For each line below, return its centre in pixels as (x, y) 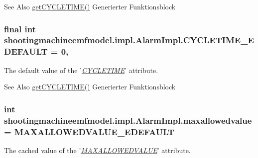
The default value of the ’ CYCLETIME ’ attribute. (81, 70)
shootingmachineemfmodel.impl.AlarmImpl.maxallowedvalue (128, 120)
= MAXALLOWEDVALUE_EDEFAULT (89, 131)
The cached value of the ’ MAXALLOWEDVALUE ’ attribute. (97, 150)
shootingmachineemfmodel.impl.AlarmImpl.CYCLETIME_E (129, 40)
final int (20, 29)
